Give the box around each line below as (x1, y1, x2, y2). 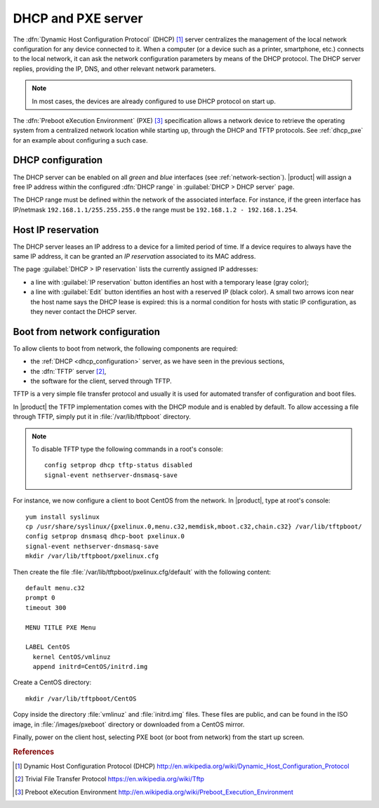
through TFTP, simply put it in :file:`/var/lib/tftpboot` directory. (13, 412, 191, 421)
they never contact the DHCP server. (30, 308, 137, 315)
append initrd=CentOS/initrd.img (32, 663, 148, 671)
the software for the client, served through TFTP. (30, 377, 172, 386)
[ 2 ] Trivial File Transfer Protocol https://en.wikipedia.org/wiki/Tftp (15, 775, 205, 783)
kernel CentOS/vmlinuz (32, 653, 111, 660)
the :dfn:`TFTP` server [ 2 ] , (30, 367, 107, 375)
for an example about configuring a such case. (13, 136, 148, 144)
